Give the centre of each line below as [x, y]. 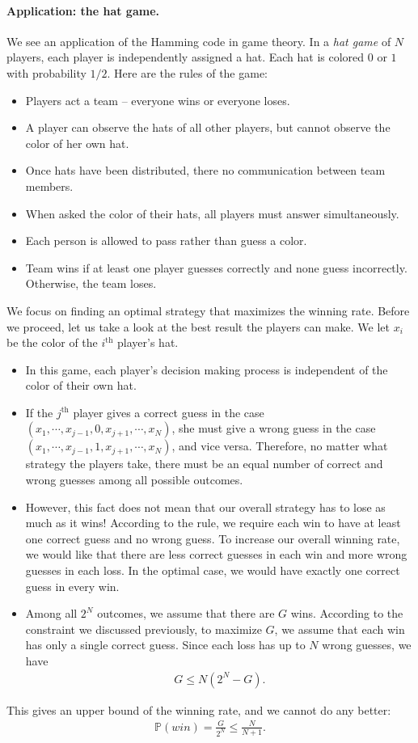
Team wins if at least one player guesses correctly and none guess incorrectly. [216, 267]
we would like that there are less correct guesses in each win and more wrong [216, 554]
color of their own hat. [81, 385]
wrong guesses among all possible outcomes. [134, 480]
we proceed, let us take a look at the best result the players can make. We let [198, 326]
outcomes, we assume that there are [186, 613]
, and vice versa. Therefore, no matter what [280, 446]
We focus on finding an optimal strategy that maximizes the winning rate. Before [208, 310]
